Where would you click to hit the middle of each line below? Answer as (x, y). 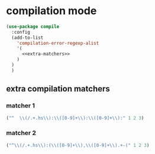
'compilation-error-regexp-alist (58, 43)
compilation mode (51, 11)
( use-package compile (33, 27)
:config (21, 32)
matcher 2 (21, 133)
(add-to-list (28, 37)
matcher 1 (21, 106)
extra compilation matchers (58, 89)
